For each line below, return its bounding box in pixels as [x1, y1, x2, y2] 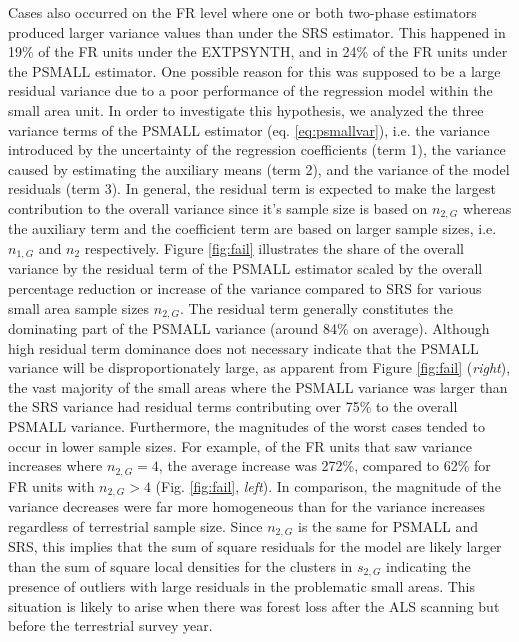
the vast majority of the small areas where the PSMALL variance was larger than [8, 376, 508, 397]
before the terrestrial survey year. [8, 615, 213, 636]
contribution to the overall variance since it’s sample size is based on [8, 197, 428, 218]
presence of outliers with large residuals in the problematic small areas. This [8, 576, 476, 597]
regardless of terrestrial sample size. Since [8, 515, 263, 536]
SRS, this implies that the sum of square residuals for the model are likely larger [8, 536, 502, 557]
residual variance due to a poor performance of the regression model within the [8, 80, 493, 101]
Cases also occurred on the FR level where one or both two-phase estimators [8, 2, 477, 22]
